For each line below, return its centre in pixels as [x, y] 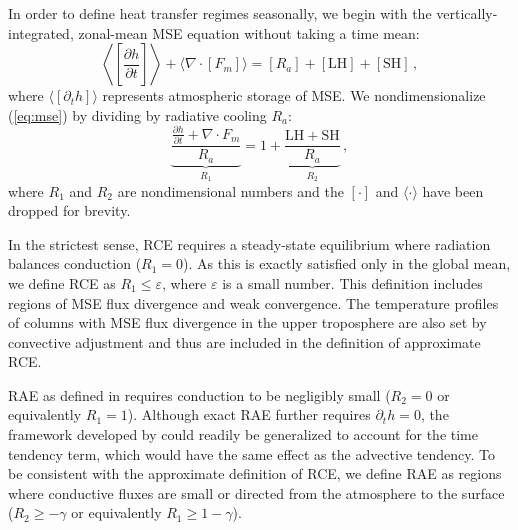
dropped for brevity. [69, 210]
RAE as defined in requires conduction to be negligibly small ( [199, 394]
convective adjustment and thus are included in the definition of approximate [244, 341]
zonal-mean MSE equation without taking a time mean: [249, 32]
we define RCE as [62, 282]
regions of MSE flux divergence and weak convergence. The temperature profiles [253, 302]
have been [453, 190]
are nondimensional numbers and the [230, 190]
